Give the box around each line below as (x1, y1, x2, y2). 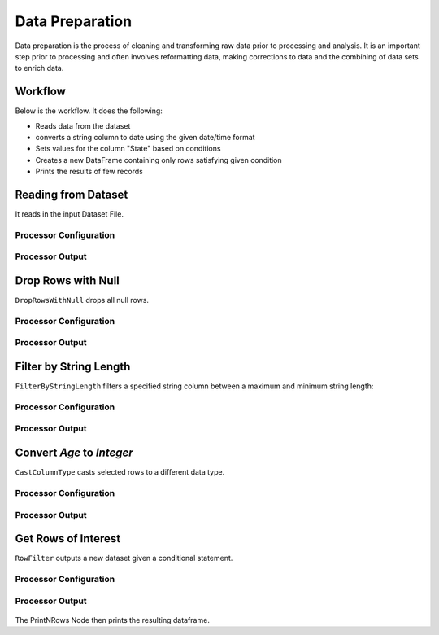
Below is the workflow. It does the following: (15, 106, 163, 116)
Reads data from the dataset (35, 120, 131, 130)
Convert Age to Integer (15, 446, 133, 460)
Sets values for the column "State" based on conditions (35, 143, 221, 154)
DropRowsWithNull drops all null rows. (15, 296, 150, 305)
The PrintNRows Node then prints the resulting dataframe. (15, 615, 211, 624)
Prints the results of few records (35, 167, 144, 177)
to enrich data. (15, 63, 64, 73)
